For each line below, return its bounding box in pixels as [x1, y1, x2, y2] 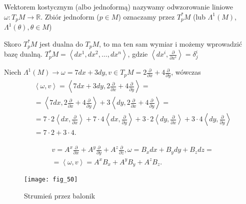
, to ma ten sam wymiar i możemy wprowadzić [99, 38, 242, 49]
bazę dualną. [4, 49, 43, 59]
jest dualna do [39, 38, 83, 49]
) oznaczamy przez [118, 11, 175, 22]
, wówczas [171, 67, 201, 77]
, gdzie [127, 49, 148, 59]
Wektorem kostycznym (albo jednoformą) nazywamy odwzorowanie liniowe [4, 2, 233, 12]
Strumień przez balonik [24, 190, 95, 201]
